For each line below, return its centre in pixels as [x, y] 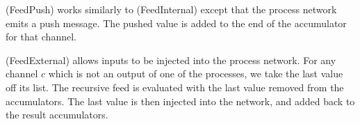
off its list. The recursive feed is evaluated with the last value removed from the [175, 87]
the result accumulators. [57, 115]
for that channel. [41, 37]
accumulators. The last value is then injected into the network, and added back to [180, 101]
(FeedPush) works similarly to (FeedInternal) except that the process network [171, 9]
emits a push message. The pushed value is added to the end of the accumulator [176, 23]
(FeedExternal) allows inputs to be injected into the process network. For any [171, 60]
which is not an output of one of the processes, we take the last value [196, 73]
